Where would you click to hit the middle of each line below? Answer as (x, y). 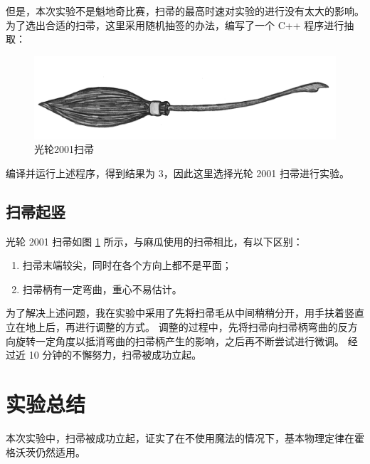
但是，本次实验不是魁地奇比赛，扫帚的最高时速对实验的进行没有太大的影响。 (185, 11)
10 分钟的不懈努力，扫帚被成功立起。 (115, 355)
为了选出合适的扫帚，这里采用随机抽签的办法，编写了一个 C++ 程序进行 (175, 25)
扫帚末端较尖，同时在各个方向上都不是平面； (127, 265)
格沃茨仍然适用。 (46, 452)
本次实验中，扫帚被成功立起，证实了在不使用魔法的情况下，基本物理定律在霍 (185, 437)
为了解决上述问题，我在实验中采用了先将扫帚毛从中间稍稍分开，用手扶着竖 (180, 313)
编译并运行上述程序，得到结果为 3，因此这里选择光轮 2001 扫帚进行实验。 (178, 173)
